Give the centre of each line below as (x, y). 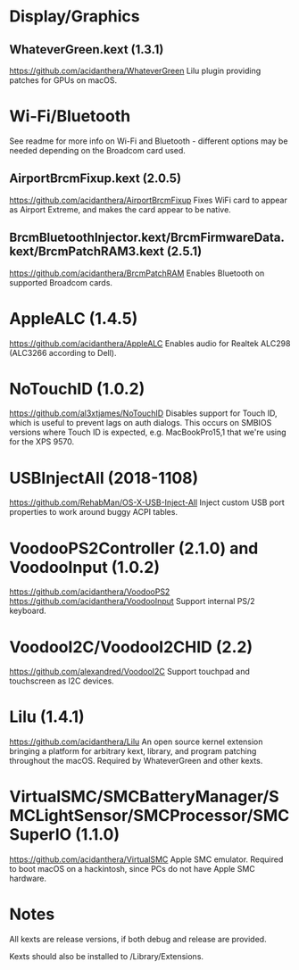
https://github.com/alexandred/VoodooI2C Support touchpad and (129, 672)
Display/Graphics (75, 17)
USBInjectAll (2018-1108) (104, 478)
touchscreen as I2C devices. (62, 681)
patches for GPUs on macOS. (63, 80)
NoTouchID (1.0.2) (77, 389)
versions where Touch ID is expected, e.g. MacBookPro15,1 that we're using (148, 432)
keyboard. (28, 611)
